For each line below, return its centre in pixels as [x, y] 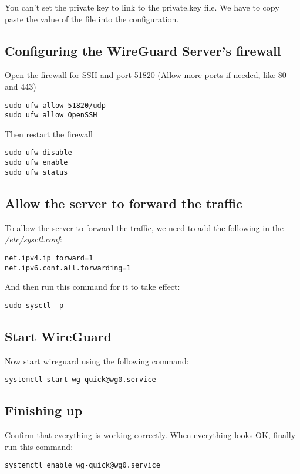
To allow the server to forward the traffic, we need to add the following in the [144, 227]
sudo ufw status [36, 172]
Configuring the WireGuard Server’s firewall [143, 50]
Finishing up [44, 410]
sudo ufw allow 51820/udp [55, 105]
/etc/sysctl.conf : [34, 239]
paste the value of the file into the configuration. [92, 18]
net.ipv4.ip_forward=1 [49, 258]
